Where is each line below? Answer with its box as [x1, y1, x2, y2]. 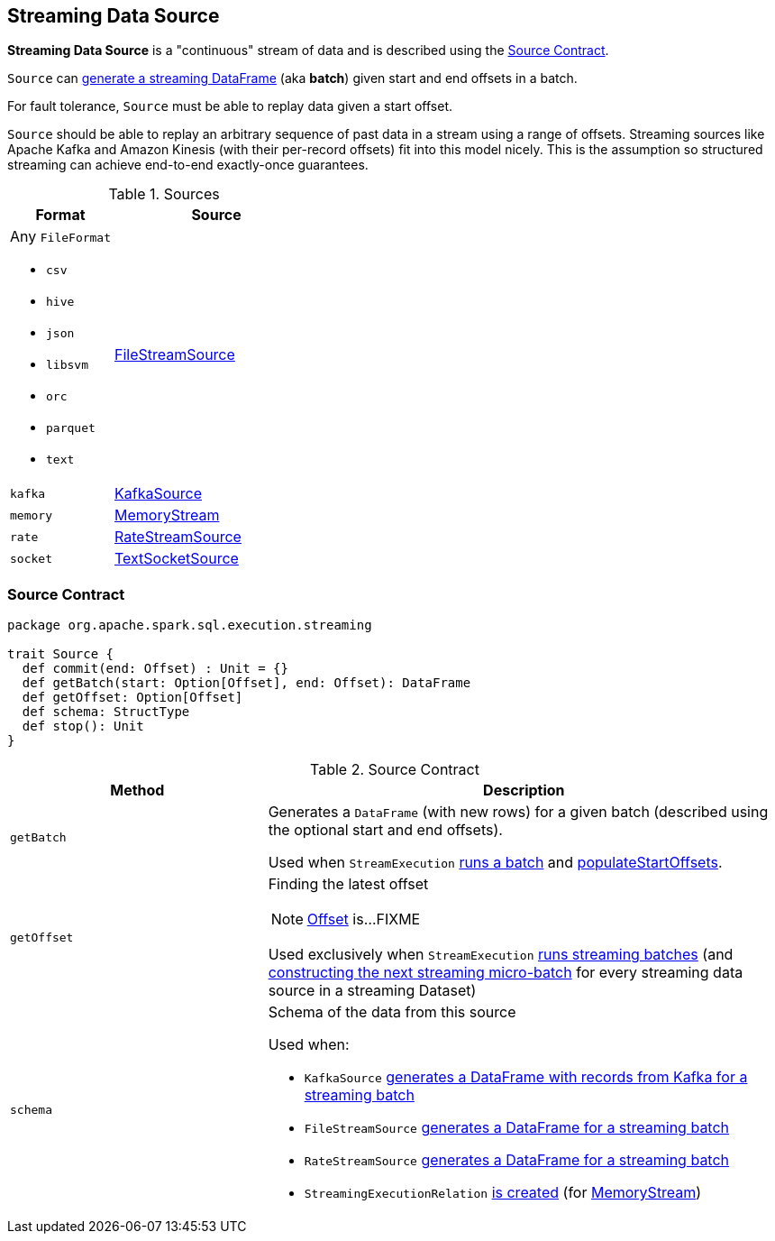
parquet [46, 421, 96, 436]
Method [110, 781, 165, 800]
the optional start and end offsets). [268, 821, 503, 840]
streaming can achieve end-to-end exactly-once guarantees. [7, 157, 369, 173]
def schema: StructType [22, 704, 190, 720]
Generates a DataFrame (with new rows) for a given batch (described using [268, 803, 769, 822]
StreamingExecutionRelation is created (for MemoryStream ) [304, 1183, 702, 1202]
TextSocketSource [114, 549, 239, 568]
